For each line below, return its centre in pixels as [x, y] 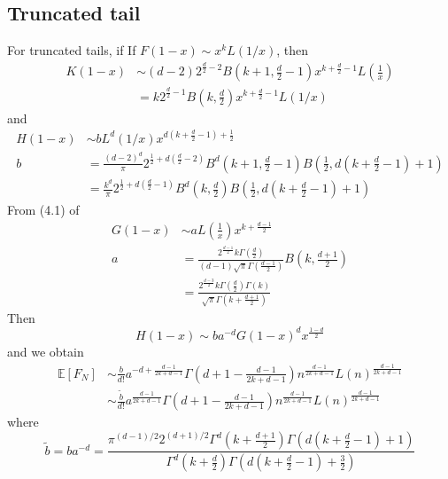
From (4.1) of [43, 210]
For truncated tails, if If [72, 50]
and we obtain [46, 351]
